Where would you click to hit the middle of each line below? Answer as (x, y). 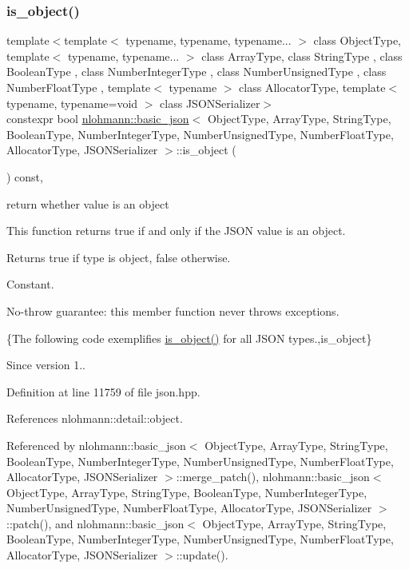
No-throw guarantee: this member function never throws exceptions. (173, 310)
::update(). (202, 555)
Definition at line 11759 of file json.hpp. (103, 391)
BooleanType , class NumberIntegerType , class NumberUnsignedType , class (197, 72)
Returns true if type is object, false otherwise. (119, 257)
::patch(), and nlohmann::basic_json (95, 523)
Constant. (30, 284)
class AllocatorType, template (312, 87)
